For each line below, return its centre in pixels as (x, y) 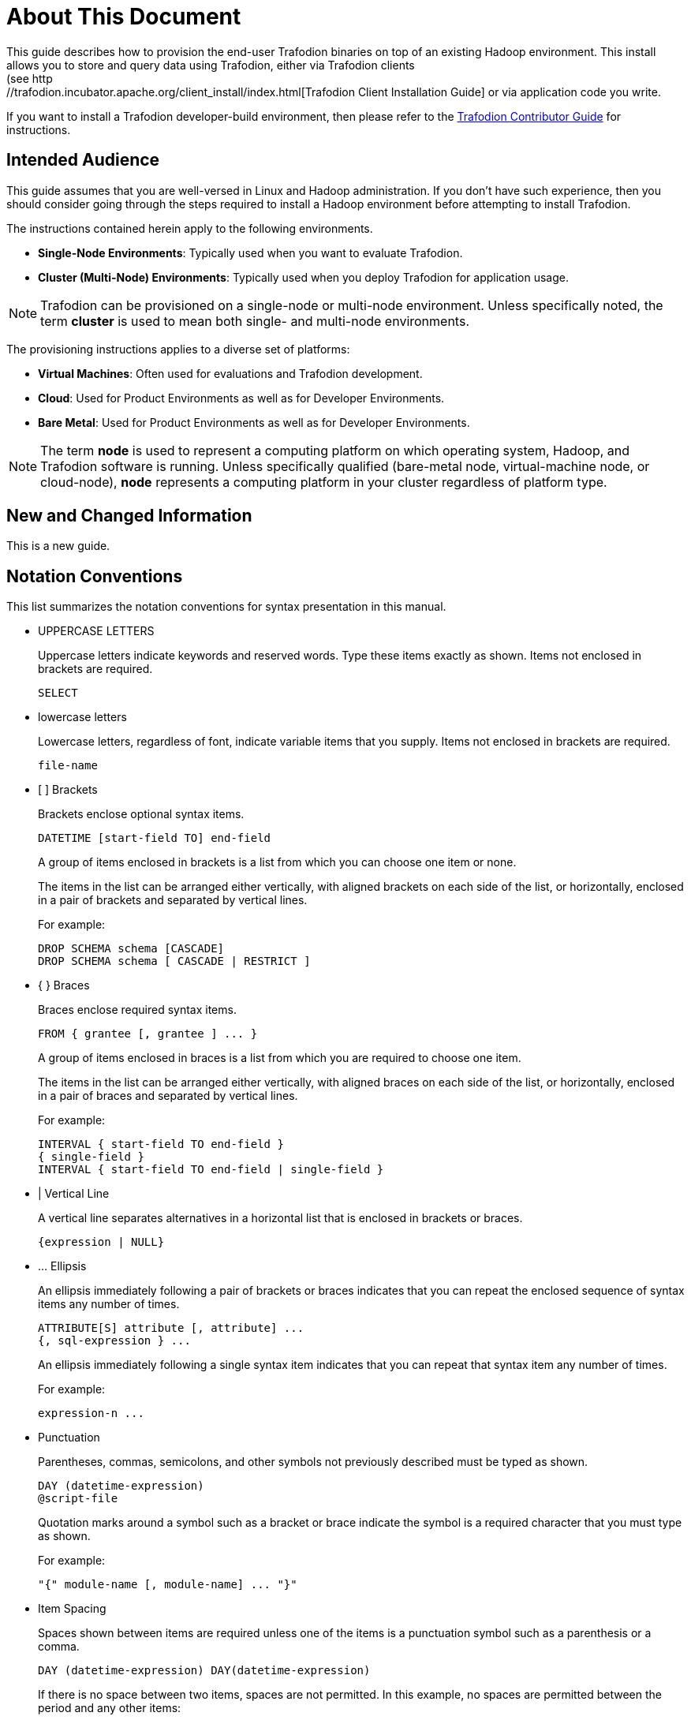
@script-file (78, 1499)
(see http (30, 78)
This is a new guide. (58, 546)
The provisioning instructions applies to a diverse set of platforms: (178, 349)
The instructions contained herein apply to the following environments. (190, 228)
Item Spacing (72, 1609)
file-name (68, 766)
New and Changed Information (129, 516)
